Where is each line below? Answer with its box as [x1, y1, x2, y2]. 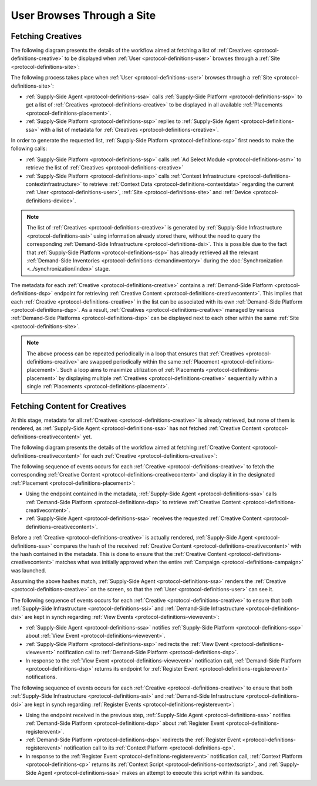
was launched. [11, 567, 46, 574]
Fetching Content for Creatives [11, 401, 127, 411]
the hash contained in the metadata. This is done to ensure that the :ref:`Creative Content [11, 550, 227, 557]
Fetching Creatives [11, 31, 82, 41]
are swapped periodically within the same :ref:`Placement [80, 358, 220, 365]
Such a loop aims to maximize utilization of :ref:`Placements [60, 367, 205, 374]
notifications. [25, 674, 58, 681]
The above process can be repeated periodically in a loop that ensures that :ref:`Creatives [26, 350, 244, 357]
